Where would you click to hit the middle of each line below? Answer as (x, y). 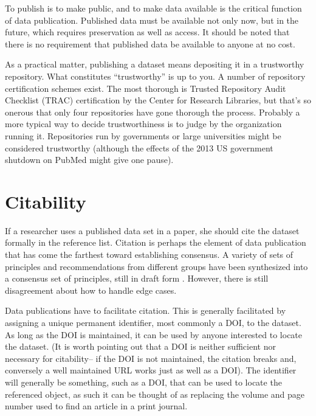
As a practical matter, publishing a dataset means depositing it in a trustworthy (155, 64)
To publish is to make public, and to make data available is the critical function (153, 8)
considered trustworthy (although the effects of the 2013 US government (139, 147)
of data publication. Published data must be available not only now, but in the (152, 20)
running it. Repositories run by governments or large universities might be (143, 135)
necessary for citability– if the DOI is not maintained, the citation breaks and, (151, 358)
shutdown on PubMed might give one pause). (89, 160)
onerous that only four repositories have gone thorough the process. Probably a (153, 112)
